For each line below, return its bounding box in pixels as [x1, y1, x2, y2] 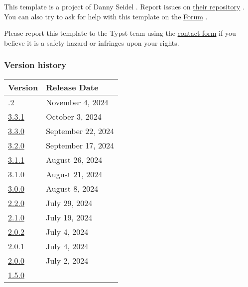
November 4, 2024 [46, 96, 109, 108]
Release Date [46, 81, 99, 93]
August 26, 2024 [46, 153, 103, 165]
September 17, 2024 [46, 139, 115, 151]
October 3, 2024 [46, 110, 102, 122]
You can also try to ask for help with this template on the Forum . [4, 11, 208, 21]
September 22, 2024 [46, 125, 115, 137]
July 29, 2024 [46, 197, 93, 209]
